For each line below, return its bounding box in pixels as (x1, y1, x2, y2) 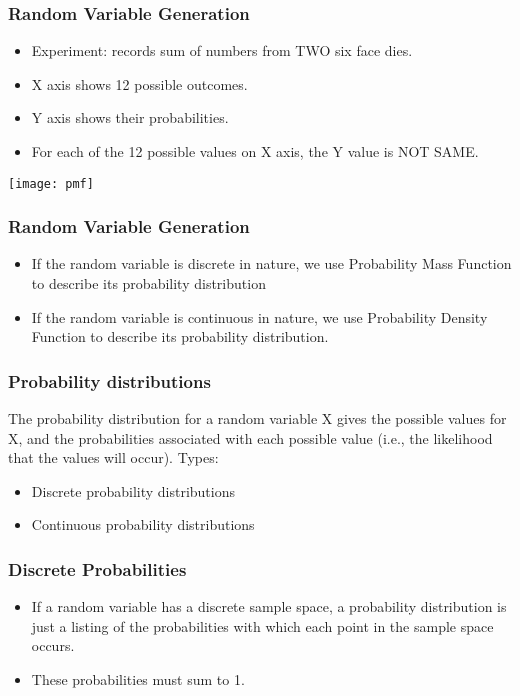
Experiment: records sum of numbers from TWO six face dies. (31, 40, 413, 61)
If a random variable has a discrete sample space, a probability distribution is (31, 596, 507, 617)
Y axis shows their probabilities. (31, 107, 229, 128)
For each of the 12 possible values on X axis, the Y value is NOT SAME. (31, 141, 479, 161)
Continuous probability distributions (31, 514, 255, 535)
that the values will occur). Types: (8, 447, 219, 468)
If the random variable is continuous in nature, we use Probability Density (31, 306, 488, 327)
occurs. (31, 635, 75, 656)
